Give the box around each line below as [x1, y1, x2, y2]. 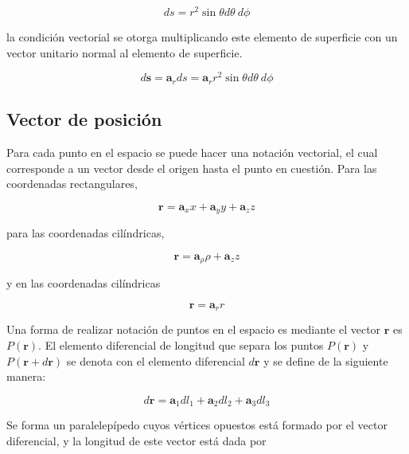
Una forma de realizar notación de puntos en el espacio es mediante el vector [6, 321, 381, 338]
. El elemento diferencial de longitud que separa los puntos [38, 336, 324, 353]
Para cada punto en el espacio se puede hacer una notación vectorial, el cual [6, 144, 378, 160]
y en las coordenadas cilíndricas [6, 275, 161, 292]
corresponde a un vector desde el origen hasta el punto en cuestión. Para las [6, 159, 377, 176]
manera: [6, 368, 46, 385]
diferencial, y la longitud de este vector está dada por [6, 432, 267, 448]
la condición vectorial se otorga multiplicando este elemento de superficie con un [6, 29, 398, 45]
